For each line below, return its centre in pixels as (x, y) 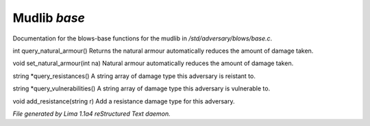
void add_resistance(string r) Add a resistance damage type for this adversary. (124, 101)
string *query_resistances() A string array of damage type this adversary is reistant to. (134, 76)
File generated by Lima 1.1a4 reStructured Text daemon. (91, 114)
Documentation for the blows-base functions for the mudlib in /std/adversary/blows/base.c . (143, 38)
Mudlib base (49, 18)
